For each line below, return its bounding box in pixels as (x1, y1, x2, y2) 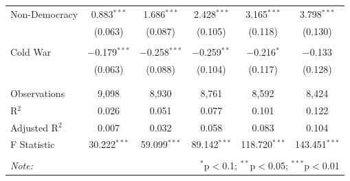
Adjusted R (10, 120, 58, 134)
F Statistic (10, 137, 55, 151)
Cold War (10, 44, 52, 58)
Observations (10, 85, 65, 100)
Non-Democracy (10, 6, 78, 21)
